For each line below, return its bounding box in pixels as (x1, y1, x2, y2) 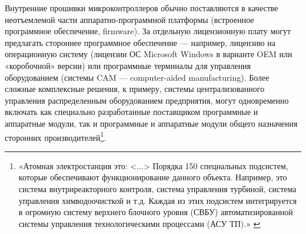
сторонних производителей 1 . (5, 129, 107, 143)
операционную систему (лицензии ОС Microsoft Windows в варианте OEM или (5, 48, 292, 60)
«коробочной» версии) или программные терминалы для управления (5, 59, 251, 71)
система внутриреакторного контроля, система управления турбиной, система (18, 182, 297, 195)
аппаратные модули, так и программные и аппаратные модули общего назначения (5, 117, 298, 129)
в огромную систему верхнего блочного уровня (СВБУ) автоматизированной (18, 206, 293, 218)
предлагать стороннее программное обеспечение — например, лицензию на (5, 36, 276, 48)
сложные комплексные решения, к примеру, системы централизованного (5, 83, 265, 95)
